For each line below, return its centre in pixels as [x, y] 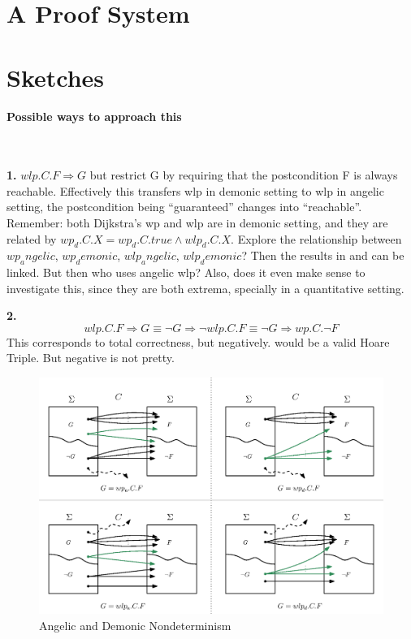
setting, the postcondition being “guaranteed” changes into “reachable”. [184, 207]
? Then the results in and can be [323, 255]
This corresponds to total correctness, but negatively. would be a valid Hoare [198, 341]
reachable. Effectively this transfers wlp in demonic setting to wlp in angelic [195, 190]
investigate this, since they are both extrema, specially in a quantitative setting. [205, 288]
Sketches [56, 77]
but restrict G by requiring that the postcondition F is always [244, 175]
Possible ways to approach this [94, 117]
